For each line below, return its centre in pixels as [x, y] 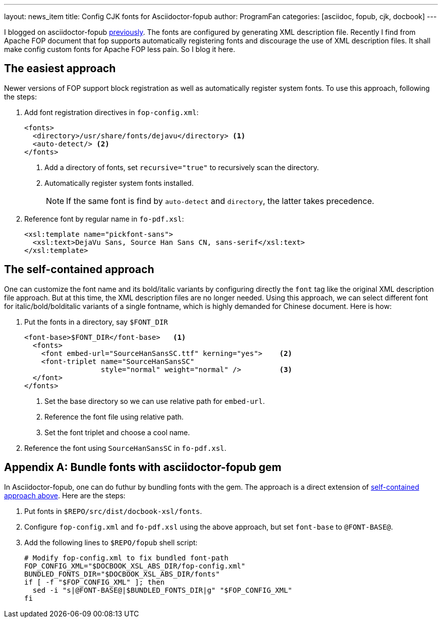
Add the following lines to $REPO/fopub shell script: [111, 542]
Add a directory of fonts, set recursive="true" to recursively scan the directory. [182, 167]
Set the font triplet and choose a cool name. [117, 432]
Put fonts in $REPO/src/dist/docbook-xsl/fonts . [113, 511]
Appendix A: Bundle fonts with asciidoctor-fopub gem [143, 468]
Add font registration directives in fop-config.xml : [112, 112]
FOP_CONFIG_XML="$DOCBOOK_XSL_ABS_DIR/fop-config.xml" [135, 566]
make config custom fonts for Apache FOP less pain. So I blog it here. [120, 49]
